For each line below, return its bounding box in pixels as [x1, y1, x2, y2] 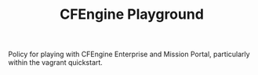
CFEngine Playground [60, 5, 204, 23]
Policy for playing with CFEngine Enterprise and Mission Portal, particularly [8, 49, 250, 59]
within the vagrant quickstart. [8, 58, 104, 67]
